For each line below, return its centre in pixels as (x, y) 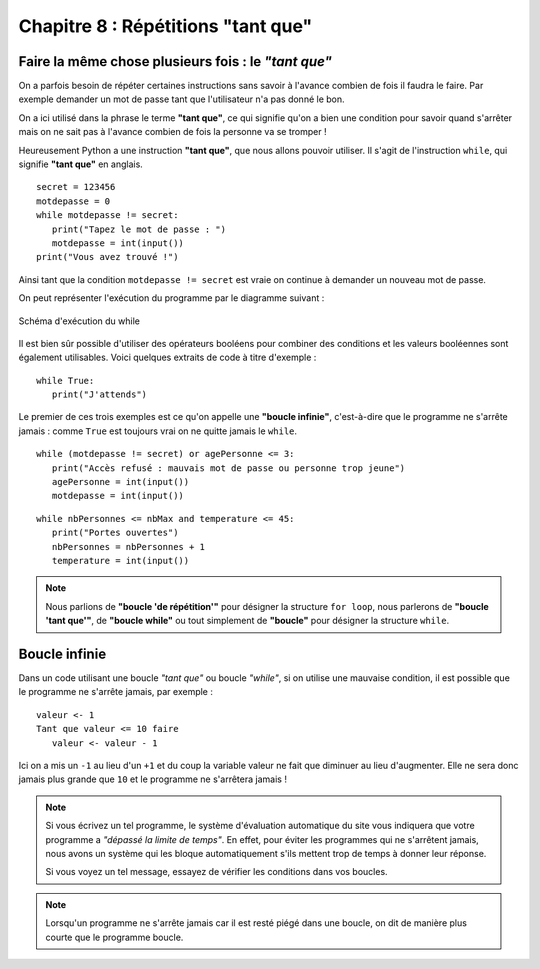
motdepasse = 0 (73, 201)
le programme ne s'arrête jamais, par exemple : (116, 692)
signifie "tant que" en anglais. (81, 164)
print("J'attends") (99, 394)
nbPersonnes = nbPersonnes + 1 (128, 546)
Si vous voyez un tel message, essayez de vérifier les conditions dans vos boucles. (217, 872)
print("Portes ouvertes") (115, 533)
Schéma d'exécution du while (79, 321)
